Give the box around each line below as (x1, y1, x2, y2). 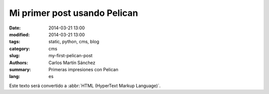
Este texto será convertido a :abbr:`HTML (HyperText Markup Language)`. (9, 83, 161, 89)
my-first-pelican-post (48, 53, 93, 59)
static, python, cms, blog (48, 39, 100, 45)
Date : (9, 25, 21, 31)
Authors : (9, 60, 28, 66)
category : (9, 45, 30, 52)
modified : (9, 31, 30, 37)
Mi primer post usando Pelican (9, 7, 138, 18)
